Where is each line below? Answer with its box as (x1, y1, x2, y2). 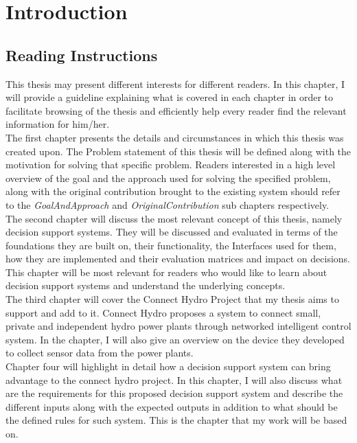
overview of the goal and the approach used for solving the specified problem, (5, 170, 331, 185)
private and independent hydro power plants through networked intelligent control (5, 319, 352, 333)
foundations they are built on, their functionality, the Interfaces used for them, (5, 238, 336, 252)
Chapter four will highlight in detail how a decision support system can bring (5, 359, 331, 374)
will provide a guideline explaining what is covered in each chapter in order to (5, 90, 334, 104)
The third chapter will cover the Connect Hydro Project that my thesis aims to (5, 292, 339, 306)
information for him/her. (5, 117, 110, 131)
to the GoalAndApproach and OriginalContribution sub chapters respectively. (5, 197, 330, 212)
